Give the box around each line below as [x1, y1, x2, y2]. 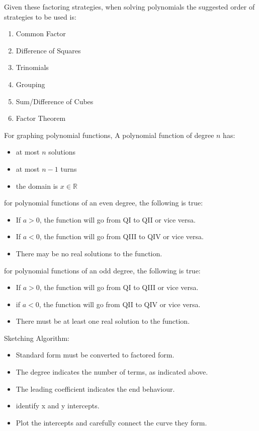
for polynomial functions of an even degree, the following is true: [4, 197, 203, 208]
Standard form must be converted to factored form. [16, 349, 175, 360]
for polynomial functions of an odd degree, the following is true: [4, 265, 201, 275]
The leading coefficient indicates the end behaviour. [16, 383, 175, 394]
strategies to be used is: [4, 11, 76, 22]
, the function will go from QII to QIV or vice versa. [39, 299, 201, 309]
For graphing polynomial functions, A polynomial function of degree [4, 129, 214, 140]
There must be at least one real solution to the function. [16, 316, 190, 326]
